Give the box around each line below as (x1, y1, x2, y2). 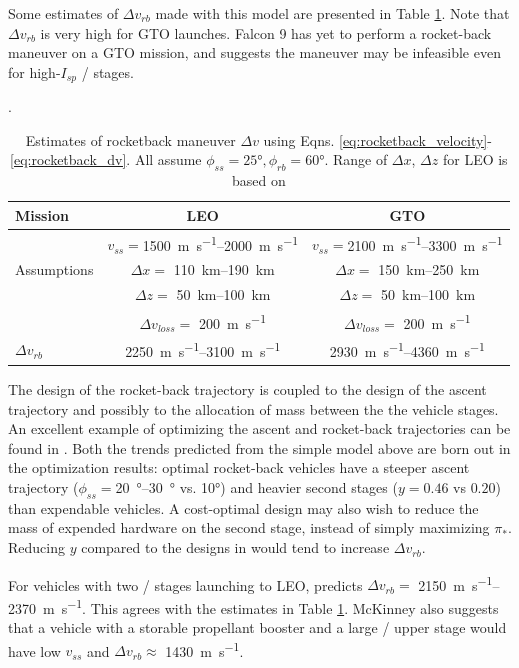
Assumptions (15, 259, 94, 280)
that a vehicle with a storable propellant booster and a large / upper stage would (8, 617, 507, 638)
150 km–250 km (378, 259, 480, 280)
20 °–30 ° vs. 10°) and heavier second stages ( (115, 477, 398, 498)
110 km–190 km (173, 259, 275, 280)
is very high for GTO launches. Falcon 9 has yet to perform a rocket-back (40, 22, 492, 43)
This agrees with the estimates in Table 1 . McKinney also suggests (90, 597, 499, 618)
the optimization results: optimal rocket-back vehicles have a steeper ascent (8, 457, 470, 478)
